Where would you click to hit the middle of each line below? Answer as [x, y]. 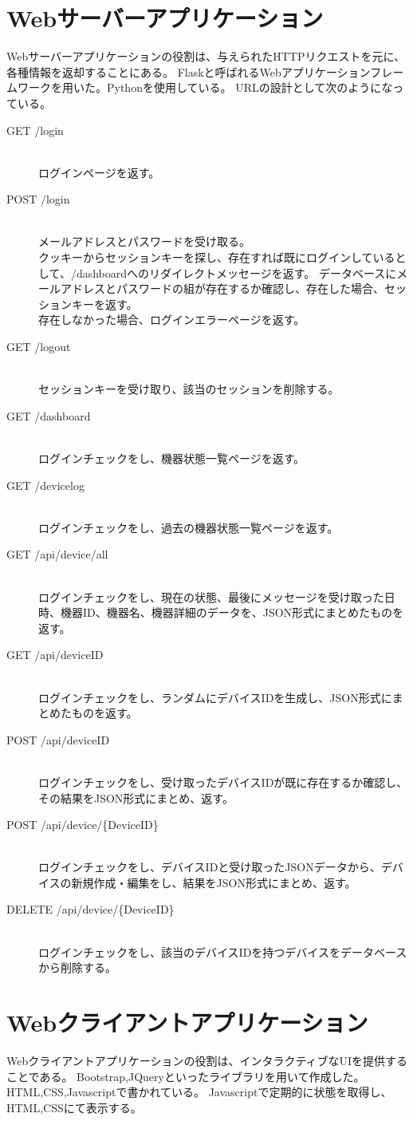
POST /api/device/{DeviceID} [83, 825]
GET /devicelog [45, 485]
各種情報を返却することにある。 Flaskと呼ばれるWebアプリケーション [189, 71]
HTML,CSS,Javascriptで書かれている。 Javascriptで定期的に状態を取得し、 [199, 1092]
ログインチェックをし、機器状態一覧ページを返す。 [172, 458]
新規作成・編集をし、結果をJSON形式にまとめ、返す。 [214, 882]
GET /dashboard [49, 415]
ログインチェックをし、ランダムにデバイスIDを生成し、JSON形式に [215, 697]
